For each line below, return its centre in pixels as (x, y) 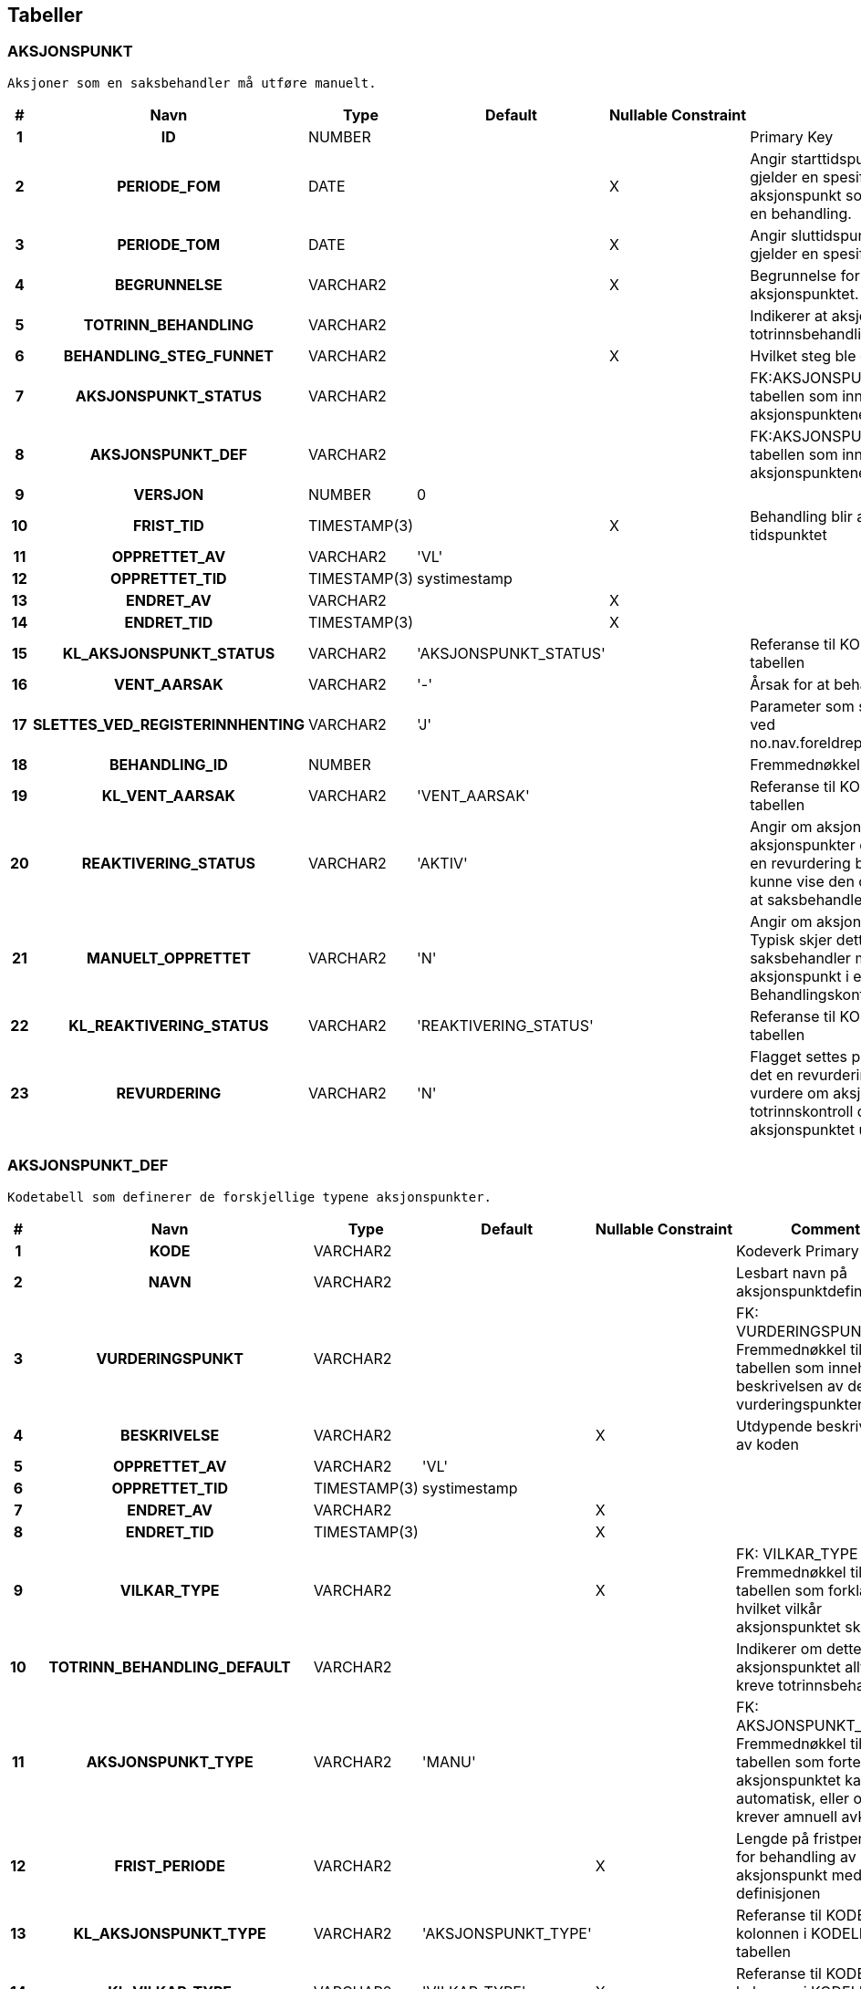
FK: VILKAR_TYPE (797, 1553)
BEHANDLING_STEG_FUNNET (168, 355)
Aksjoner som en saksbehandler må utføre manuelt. (192, 83)
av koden (768, 1444)
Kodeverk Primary (798, 1250)
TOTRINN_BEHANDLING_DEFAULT (170, 1666)
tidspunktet (788, 534)
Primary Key (792, 136)
